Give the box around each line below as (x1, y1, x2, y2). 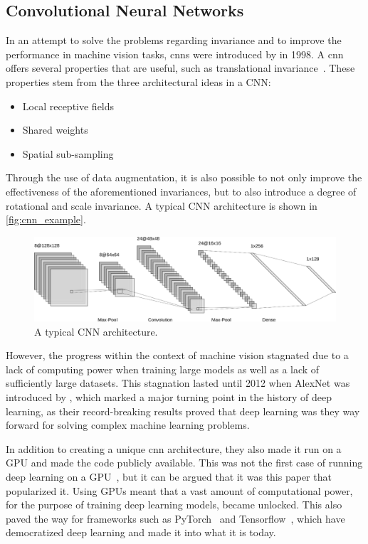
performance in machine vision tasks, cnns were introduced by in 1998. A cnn (6, 46, 344, 61)
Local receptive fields (22, 98, 115, 113)
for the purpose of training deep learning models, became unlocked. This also (6, 497, 342, 512)
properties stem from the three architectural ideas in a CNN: (6, 74, 271, 89)
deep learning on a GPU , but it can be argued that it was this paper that (6, 469, 332, 484)
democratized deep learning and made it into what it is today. (6, 525, 276, 540)
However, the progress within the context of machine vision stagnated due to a (6, 348, 349, 363)
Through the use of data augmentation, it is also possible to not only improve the (6, 170, 362, 185)
